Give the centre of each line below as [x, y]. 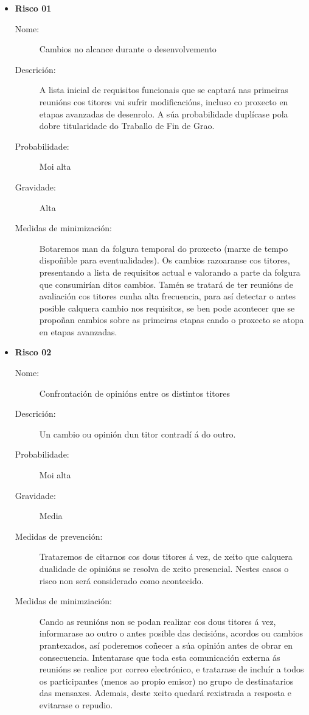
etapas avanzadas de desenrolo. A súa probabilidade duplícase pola [164, 113]
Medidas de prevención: [59, 536]
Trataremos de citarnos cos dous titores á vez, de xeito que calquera [166, 556]
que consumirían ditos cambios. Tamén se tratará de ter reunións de [166, 284]
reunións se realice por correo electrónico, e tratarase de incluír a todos [172, 669]
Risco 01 [33, 8]
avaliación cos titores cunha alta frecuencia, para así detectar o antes [167, 296]
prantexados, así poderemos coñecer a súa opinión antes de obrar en [166, 645]
